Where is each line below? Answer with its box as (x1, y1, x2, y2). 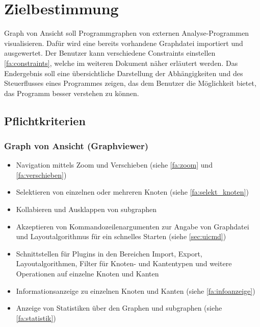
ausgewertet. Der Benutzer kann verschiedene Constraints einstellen (4, 48, 216, 58)
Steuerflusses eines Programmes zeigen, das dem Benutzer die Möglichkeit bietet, (4, 78, 256, 88)
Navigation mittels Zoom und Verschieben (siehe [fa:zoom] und (16, 159, 213, 170)
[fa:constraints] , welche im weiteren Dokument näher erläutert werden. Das (4, 57, 238, 68)
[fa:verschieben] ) (16, 169, 67, 180)
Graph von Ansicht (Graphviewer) (4, 139, 148, 152)
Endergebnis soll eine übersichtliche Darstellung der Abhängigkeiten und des (4, 67, 243, 78)
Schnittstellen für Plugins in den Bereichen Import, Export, (16, 248, 202, 259)
